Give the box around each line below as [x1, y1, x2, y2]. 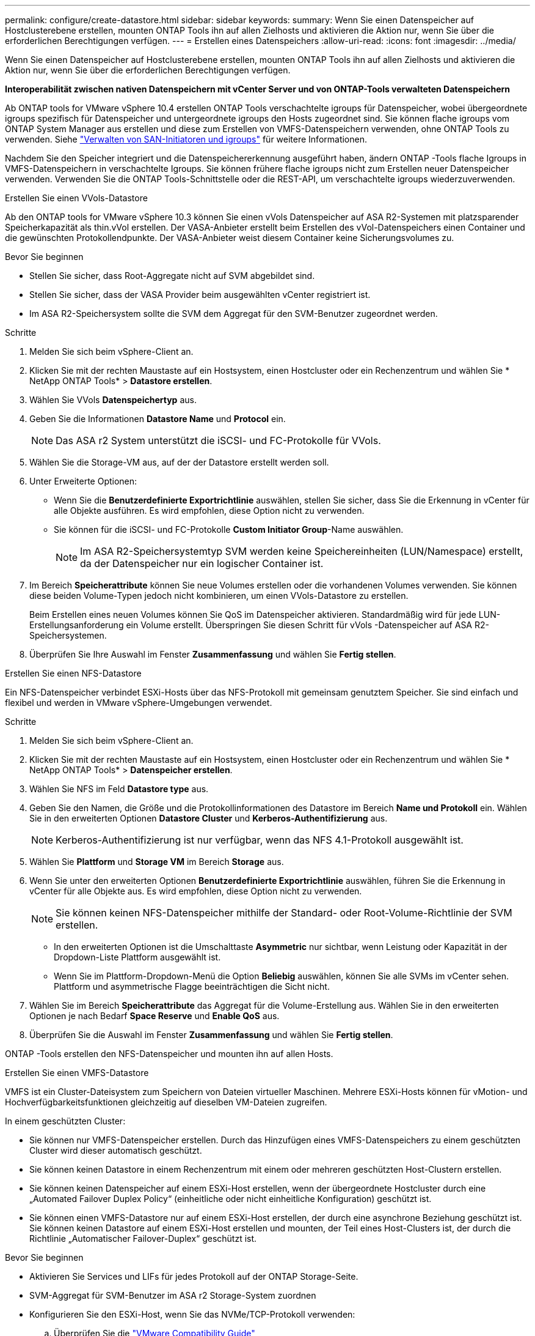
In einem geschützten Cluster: [5, 1116, 126, 1126]
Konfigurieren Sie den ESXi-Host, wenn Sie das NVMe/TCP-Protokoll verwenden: [29, 1309, 355, 1319]
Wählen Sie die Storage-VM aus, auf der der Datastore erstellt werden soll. [29, 457, 329, 467]
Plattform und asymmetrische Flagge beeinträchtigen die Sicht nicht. [54, 981, 330, 992]
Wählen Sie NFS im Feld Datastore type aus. [29, 784, 209, 794]
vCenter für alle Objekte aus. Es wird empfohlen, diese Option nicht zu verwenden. [29, 886, 362, 896]
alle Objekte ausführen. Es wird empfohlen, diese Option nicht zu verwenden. [54, 505, 365, 516]
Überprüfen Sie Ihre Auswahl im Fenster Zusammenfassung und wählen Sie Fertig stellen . [29, 649, 396, 659]
